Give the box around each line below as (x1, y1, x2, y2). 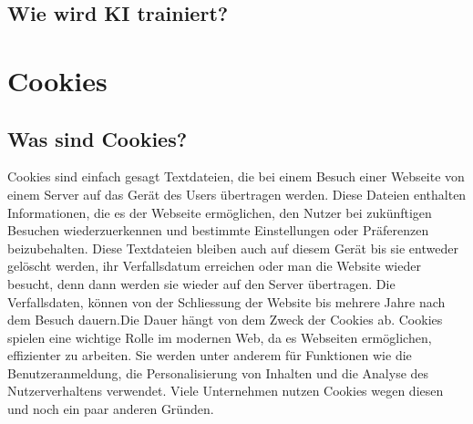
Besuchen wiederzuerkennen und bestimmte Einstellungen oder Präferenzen (7, 221, 429, 240)
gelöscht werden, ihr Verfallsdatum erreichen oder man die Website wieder (7, 256, 421, 275)
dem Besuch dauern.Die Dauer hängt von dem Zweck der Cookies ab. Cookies (7, 310, 443, 329)
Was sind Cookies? (7, 124, 188, 152)
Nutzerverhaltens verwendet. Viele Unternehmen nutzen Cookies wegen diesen (7, 381, 444, 400)
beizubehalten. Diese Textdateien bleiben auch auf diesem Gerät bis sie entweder (7, 238, 458, 257)
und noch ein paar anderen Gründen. (7, 399, 214, 419)
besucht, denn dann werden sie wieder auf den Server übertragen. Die (7, 274, 396, 293)
